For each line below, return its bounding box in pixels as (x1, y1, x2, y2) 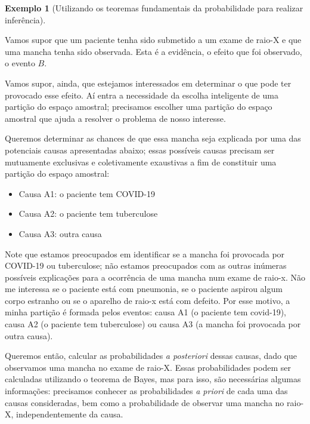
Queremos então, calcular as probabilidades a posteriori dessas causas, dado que (5, 349, 297, 362)
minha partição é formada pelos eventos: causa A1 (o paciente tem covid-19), (5, 306, 286, 318)
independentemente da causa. (16, 408, 123, 420)
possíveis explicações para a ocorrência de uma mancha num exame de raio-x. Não (5, 271, 306, 283)
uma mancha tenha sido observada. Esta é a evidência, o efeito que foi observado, (5, 45, 302, 57)
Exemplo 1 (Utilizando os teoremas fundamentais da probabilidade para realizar (5, 2, 303, 14)
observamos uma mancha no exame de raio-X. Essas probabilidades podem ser (5, 361, 291, 373)
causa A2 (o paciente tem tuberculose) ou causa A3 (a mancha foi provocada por (5, 318, 301, 330)
